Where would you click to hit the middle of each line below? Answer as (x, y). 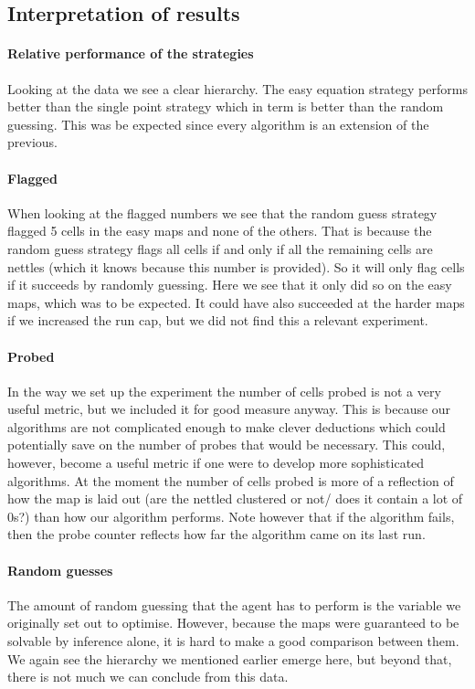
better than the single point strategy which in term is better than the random (226, 106)
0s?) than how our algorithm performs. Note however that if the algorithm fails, (231, 516)
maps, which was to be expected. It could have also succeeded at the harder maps (236, 302)
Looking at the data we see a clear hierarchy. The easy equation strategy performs (237, 88)
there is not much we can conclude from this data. (148, 677)
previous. (32, 142)
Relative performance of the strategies (131, 53)
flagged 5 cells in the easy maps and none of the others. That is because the (220, 231)
